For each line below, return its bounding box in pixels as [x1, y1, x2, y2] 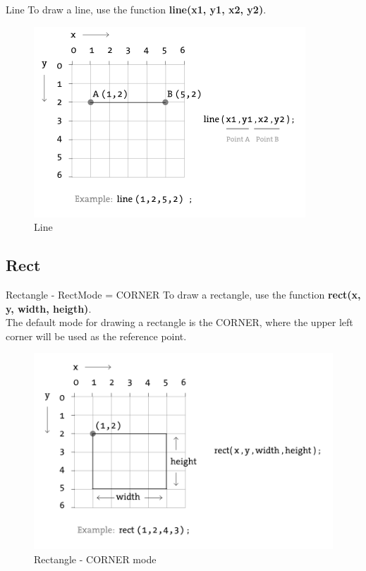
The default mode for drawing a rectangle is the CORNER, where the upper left [6, 315, 353, 330]
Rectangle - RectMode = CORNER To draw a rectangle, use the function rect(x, [6, 287, 361, 301]
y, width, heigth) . [6, 301, 92, 315]
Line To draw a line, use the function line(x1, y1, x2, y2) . [6, 2, 267, 16]
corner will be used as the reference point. [6, 328, 187, 343]
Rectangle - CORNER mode [34, 551, 157, 566]
